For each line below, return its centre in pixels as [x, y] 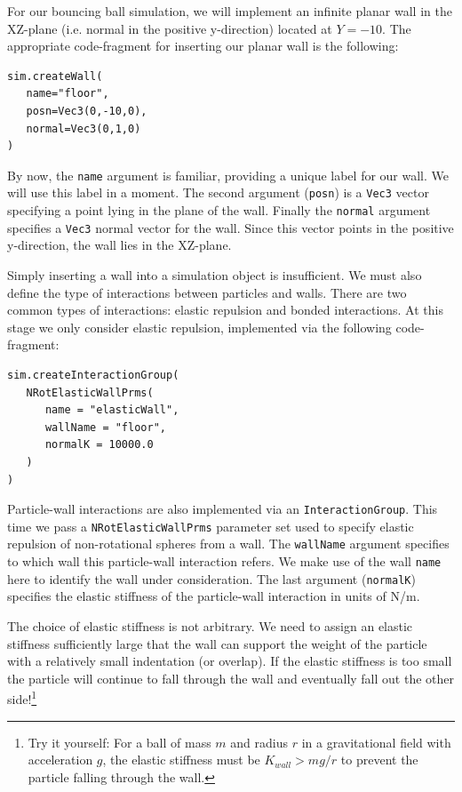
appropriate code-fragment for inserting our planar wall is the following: [203, 46]
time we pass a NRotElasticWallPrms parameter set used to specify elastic [211, 526]
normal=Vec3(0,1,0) [84, 128]
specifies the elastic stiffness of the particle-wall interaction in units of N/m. [214, 596]
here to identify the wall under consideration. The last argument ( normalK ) [211, 578]
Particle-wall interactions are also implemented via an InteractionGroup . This [223, 509]
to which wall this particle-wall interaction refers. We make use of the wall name [224, 561]
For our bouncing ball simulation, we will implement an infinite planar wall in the [230, 11]
